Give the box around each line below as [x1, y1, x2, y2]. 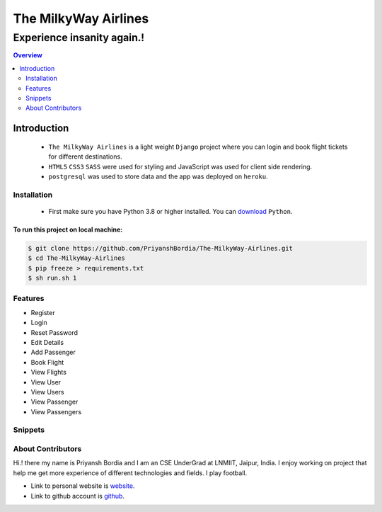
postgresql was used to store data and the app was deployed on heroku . [48, 172, 268, 181]
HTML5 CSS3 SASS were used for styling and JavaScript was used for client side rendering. [48, 162, 313, 171]
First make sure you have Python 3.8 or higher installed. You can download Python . [48, 207, 293, 215]
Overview [13, 51, 42, 59]
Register [30, 308, 56, 317]
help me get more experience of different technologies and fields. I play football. [13, 468, 248, 477]
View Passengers [30, 407, 81, 416]
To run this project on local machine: [13, 225, 123, 234]
